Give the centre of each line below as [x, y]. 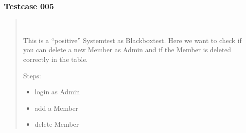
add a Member [56, 108]
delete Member [57, 124]
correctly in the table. [55, 59]
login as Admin [57, 92]
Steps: [32, 75]
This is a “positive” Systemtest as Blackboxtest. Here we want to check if [132, 40]
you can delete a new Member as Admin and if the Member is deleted [127, 50]
